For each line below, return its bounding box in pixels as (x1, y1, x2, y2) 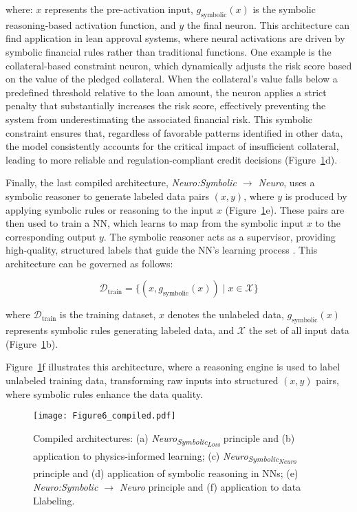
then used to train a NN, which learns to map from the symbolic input (6, 216, 304, 230)
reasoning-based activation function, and (6, 17, 176, 32)
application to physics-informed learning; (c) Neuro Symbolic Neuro (33, 448, 296, 467)
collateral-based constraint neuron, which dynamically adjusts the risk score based (6, 58, 352, 72)
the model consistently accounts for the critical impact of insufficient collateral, (6, 139, 339, 153)
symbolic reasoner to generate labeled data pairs (6, 188, 209, 203)
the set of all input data (248, 323, 349, 337)
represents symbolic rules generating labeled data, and (6, 323, 235, 337)
